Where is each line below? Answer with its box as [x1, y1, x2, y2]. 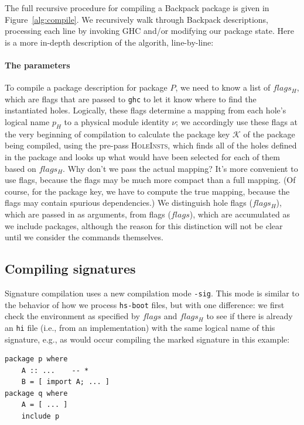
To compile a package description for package [5, 81, 168, 94]
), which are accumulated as [189, 208, 290, 220]
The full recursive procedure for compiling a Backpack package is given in [5, 2, 269, 13]
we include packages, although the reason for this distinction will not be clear [5, 219, 283, 231]
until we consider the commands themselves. [5, 231, 163, 243]
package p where [5, 355, 68, 364]
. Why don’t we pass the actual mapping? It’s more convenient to [63, 162, 298, 174]
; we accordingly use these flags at [176, 116, 298, 128]
